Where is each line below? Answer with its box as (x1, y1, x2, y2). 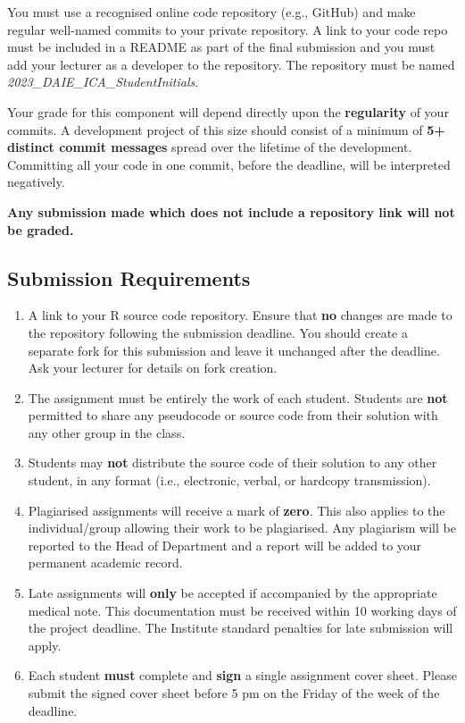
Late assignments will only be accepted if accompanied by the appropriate (28, 584, 437, 602)
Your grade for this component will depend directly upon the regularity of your (7, 102, 449, 121)
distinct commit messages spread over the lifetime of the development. (7, 138, 412, 156)
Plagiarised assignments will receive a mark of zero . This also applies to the (28, 500, 445, 519)
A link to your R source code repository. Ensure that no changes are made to (28, 306, 453, 324)
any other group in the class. (28, 423, 186, 441)
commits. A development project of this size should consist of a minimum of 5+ (7, 120, 445, 139)
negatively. (7, 172, 65, 191)
